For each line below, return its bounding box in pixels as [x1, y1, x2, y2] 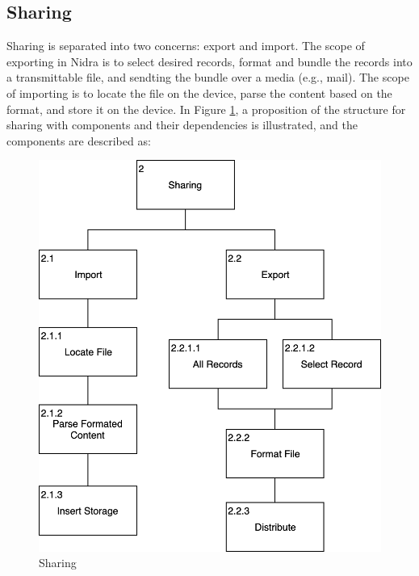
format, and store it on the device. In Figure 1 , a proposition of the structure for [6, 100, 406, 117]
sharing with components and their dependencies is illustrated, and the [6, 116, 358, 133]
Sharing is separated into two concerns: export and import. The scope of [6, 37, 365, 54]
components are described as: [6, 132, 151, 149]
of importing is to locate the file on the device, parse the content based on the [6, 84, 392, 101]
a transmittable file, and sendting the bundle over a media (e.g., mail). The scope [6, 69, 409, 86]
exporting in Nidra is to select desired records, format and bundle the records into [6, 53, 413, 69]
